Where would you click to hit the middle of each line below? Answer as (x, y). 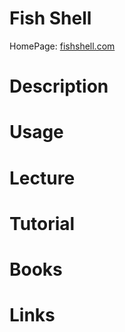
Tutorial (42, 223)
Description (59, 86)
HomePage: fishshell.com (62, 46)
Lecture (42, 178)
